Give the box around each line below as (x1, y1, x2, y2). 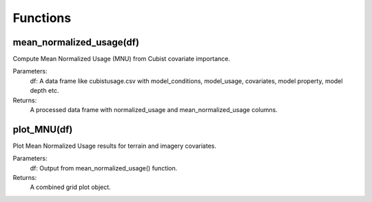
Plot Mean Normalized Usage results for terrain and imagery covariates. (12, 142, 217, 150)
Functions (12, 10, 72, 25)
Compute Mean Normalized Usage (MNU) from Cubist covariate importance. (12, 55, 231, 63)
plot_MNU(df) (12, 124, 73, 135)
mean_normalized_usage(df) (12, 36, 140, 48)
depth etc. (30, 87, 59, 95)
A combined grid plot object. (30, 183, 112, 192)
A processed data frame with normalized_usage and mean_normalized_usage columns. (30, 106, 278, 114)
